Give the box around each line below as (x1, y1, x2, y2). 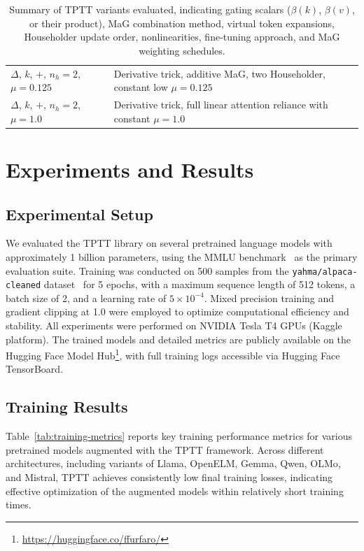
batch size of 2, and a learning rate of (6, 290, 167, 305)
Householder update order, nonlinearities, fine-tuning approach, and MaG (24, 29, 340, 44)
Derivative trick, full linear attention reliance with (113, 97, 328, 112)
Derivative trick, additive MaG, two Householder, (113, 66, 325, 80)
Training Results (6, 396, 128, 417)
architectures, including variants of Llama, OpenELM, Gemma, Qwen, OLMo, (6, 456, 341, 471)
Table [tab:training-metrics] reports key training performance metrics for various (6, 429, 353, 443)
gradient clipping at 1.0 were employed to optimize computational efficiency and (6, 304, 349, 319)
